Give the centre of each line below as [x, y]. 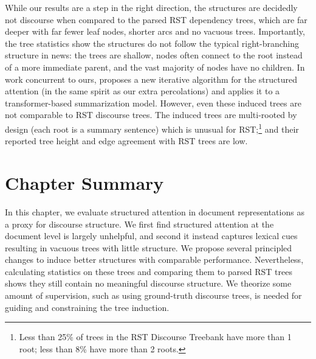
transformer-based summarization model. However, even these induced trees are [153, 103]
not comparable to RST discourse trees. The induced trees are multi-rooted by [151, 115]
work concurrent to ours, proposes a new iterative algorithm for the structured [151, 79]
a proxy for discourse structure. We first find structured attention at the [139, 224]
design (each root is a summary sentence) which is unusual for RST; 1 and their [152, 128]
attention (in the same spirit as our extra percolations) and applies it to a [143, 91]
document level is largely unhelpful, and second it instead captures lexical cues [151, 236]
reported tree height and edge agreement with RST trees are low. [126, 141]
